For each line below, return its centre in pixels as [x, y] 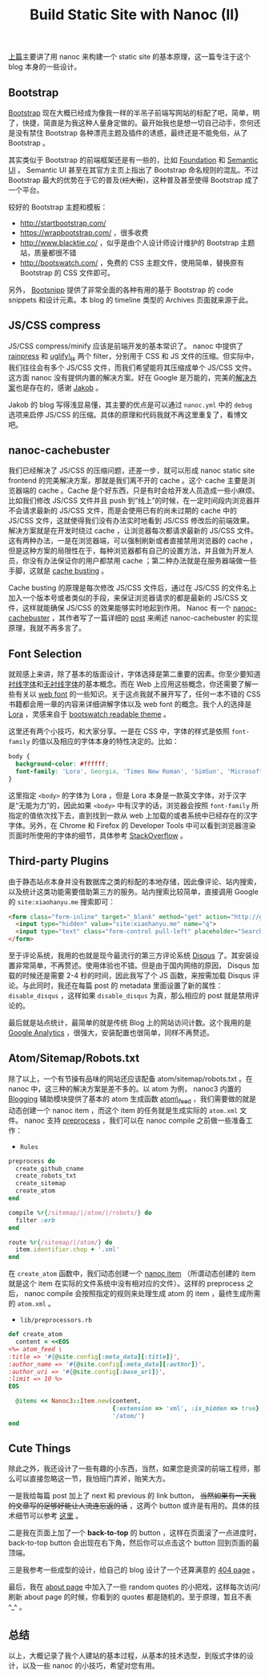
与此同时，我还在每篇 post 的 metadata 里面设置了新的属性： [122, 985]
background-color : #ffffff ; [62, 764]
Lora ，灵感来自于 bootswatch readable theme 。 [89, 714]
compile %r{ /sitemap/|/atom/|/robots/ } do [80, 1213]
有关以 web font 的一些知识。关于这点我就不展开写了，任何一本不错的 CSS [138, 694]
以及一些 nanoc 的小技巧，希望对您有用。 [90, 1666]
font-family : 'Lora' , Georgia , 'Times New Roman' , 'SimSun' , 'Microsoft [139, 771]
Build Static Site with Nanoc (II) [134, 15]
